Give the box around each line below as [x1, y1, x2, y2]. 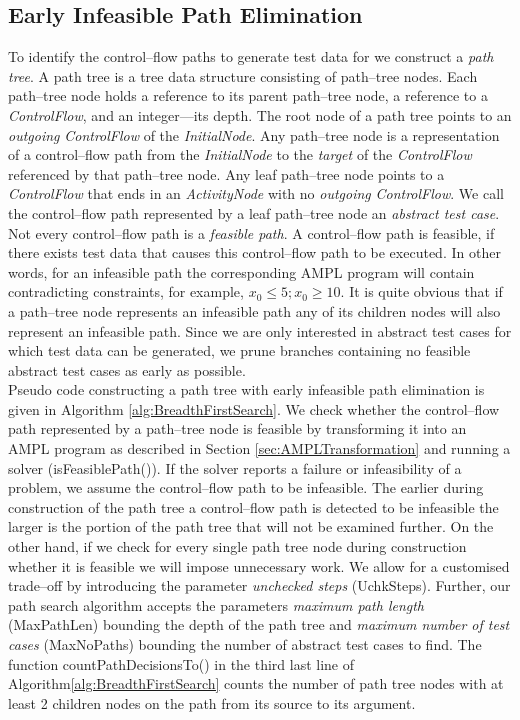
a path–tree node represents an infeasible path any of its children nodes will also [8, 300, 501, 321]
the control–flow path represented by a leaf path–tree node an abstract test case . [8, 202, 500, 223]
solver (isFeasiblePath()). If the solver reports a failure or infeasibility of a [8, 457, 462, 478]
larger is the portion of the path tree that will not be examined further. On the [8, 516, 494, 537]
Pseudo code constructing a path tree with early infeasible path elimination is [8, 379, 485, 400]
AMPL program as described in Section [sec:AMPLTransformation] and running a [8, 438, 511, 459]
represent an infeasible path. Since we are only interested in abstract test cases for [8, 320, 512, 341]
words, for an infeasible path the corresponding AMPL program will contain [8, 261, 475, 282]
